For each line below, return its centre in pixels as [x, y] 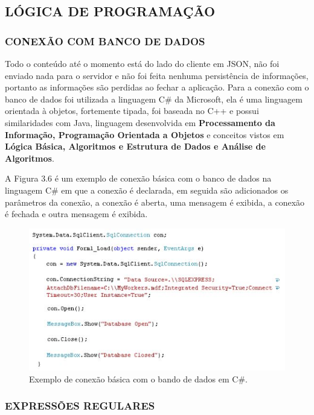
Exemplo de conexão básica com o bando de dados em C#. [138, 379]
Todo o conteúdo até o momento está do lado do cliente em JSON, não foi [142, 63]
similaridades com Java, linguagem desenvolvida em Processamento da [140, 122]
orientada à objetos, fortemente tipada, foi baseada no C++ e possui [132, 111]
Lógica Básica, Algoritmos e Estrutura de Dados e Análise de [135, 146]
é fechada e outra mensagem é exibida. [76, 214]
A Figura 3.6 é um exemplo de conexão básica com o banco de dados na [138, 178]
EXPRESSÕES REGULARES [80, 406]
